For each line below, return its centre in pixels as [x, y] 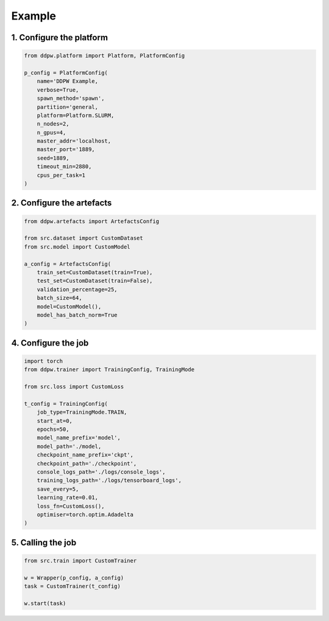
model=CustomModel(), [69, 307]
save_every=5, [58, 489]
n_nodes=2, [53, 124]
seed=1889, [53, 158]
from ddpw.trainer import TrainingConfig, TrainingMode [109, 370]
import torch [44, 361]
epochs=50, [53, 429]
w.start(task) [45, 603]
